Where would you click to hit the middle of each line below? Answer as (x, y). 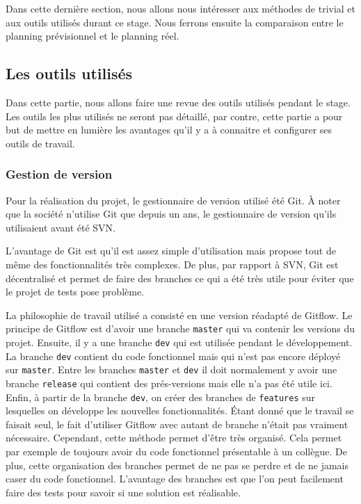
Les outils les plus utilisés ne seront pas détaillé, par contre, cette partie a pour (174, 116)
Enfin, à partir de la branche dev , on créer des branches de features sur (161, 397)
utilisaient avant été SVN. (61, 227)
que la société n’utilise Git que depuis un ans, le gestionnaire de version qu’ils (171, 214)
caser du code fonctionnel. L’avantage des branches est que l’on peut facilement (175, 479)
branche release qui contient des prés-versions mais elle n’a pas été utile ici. (169, 383)
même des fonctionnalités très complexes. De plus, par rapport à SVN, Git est (172, 264)
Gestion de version (59, 174)
